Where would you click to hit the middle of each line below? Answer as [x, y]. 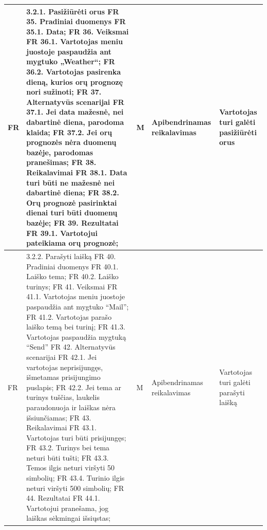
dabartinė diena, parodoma [75, 122]
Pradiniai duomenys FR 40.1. [72, 266]
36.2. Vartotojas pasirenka [74, 72]
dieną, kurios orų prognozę [75, 81]
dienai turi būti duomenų [72, 213]
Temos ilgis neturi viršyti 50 [71, 468]
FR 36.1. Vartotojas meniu [75, 41]
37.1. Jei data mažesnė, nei [75, 112]
